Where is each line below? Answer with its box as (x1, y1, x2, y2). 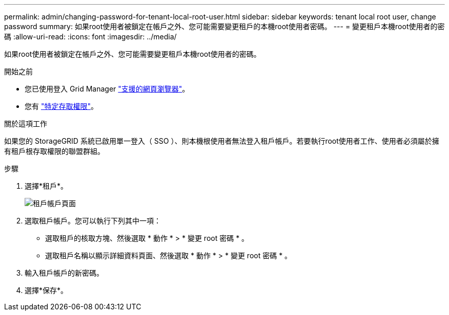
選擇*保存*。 (25, 286, 68, 295)
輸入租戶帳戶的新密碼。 (25, 268, 104, 277)
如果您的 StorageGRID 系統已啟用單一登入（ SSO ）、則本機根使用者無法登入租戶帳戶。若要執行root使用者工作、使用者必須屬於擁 (4, 137, 439, 145)
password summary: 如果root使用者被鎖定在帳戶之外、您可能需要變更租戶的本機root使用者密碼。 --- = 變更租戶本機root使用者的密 (4, 22, 445, 31)
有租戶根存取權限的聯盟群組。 (4, 147, 105, 155)
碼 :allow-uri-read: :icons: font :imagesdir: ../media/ (4, 32, 177, 41)
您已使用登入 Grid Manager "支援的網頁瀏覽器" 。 (25, 84, 190, 93)
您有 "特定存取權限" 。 (25, 102, 98, 110)
